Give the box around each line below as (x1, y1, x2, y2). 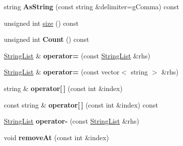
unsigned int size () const (4, 18, 79, 28)
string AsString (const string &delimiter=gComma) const (4, 1, 179, 11)
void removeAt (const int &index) (4, 132, 109, 142)
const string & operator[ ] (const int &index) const (4, 99, 158, 109)
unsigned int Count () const (4, 34, 89, 44)
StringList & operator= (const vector (4, 67, 120, 77)
